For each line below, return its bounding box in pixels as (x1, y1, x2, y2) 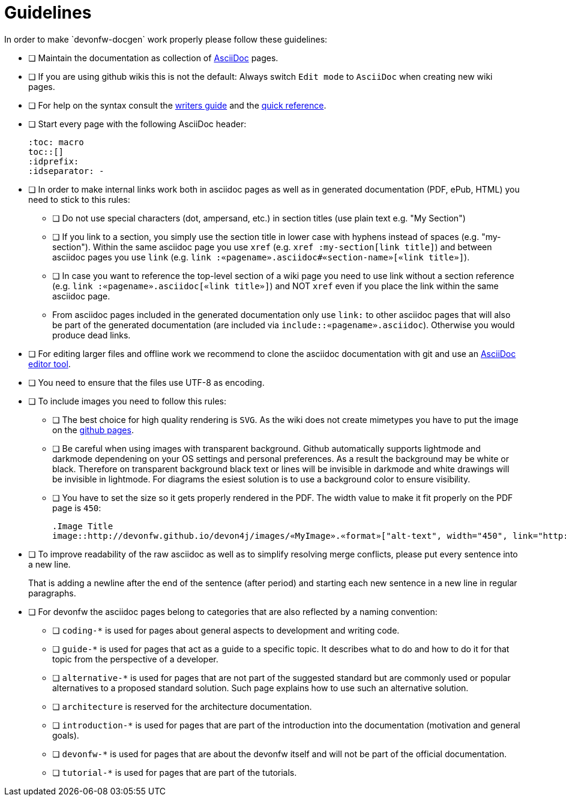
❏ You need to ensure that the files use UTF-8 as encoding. (28, 377, 265, 388)
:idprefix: (28, 156, 79, 166)
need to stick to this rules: (28, 194, 130, 205)
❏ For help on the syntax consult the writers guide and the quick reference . (28, 100, 327, 110)
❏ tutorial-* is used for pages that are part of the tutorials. (52, 767, 297, 778)
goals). (52, 730, 79, 740)
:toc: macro (28, 137, 84, 147)
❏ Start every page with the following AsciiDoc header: (28, 118, 247, 129)
